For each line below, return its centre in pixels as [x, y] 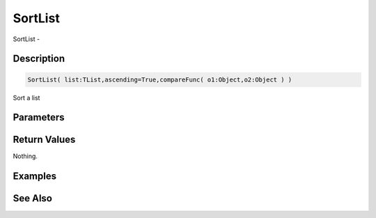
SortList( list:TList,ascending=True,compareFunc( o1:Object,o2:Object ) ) [160, 79]
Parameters [39, 117]
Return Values [44, 140]
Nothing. [25, 156]
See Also [32, 198]
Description [39, 59]
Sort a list [26, 98]
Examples [35, 177]
